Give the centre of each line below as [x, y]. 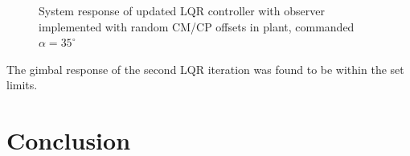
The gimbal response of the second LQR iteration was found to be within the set [205, 69]
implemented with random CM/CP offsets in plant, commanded [197, 26]
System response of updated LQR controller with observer [182, 10]
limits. [22, 85]
